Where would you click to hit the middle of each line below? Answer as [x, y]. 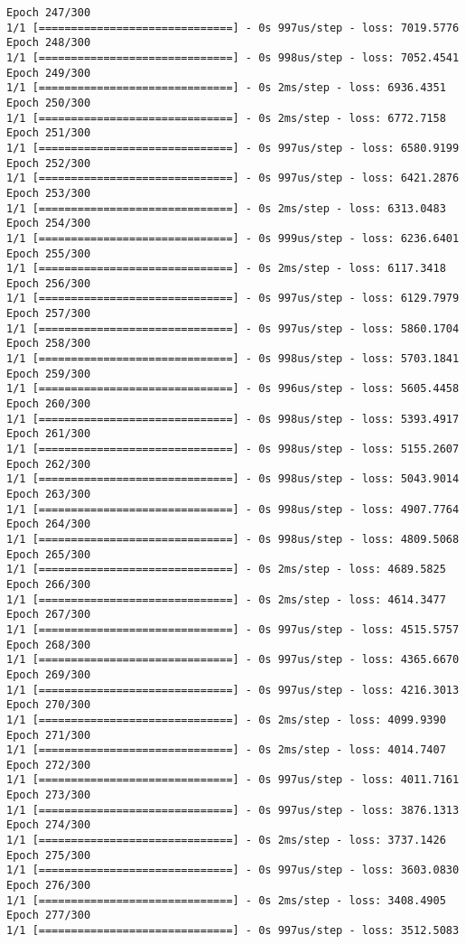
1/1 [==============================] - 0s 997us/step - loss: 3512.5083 [233, 931]
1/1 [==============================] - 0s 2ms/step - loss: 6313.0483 [226, 208]
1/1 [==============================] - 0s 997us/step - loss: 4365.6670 [233, 660]
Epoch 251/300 [49, 133]
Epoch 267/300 [49, 615]
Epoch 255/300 [49, 253]
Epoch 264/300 [49, 524]
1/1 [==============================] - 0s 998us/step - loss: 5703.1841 [233, 359]
